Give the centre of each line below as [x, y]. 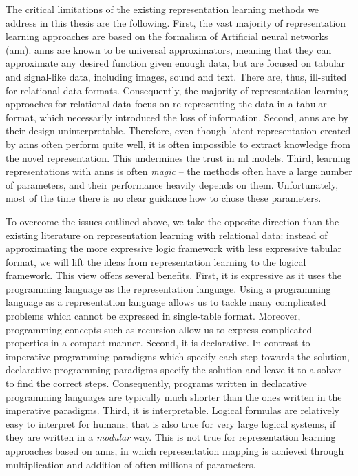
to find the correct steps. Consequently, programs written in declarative [156, 383]
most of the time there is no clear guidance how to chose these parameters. [164, 198]
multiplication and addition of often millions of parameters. [131, 464]
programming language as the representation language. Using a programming [168, 288]
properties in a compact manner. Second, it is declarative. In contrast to [158, 343]
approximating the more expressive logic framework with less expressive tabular [173, 248]
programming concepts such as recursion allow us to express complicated [159, 329]
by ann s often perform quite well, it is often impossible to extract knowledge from [178, 144]
